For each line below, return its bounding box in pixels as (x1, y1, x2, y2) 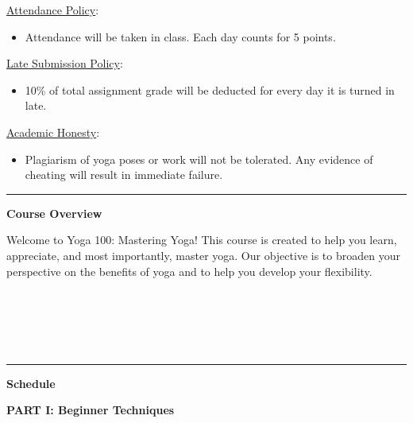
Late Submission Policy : (6, 55, 123, 72)
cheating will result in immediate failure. (25, 166, 223, 183)
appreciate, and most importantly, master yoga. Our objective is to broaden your (6, 246, 400, 263)
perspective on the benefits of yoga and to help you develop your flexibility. (6, 262, 372, 279)
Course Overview (6, 204, 102, 221)
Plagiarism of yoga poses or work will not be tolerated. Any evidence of (25, 150, 373, 167)
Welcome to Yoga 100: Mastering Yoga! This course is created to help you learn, (6, 231, 397, 248)
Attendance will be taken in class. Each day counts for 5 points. (25, 28, 336, 45)
